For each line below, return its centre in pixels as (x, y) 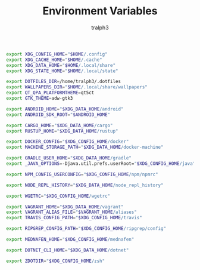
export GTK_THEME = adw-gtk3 (40, 99)
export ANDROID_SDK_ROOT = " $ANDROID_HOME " (58, 115)
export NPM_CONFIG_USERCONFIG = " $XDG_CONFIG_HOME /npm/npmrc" (82, 174)
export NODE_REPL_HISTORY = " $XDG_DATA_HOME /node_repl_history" (85, 185)
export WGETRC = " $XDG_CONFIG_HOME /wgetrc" (58, 196)
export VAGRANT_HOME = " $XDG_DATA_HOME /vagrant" (65, 207)
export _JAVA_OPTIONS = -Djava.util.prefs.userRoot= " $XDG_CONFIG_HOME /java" (101, 164)
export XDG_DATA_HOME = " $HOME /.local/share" (61, 65)
